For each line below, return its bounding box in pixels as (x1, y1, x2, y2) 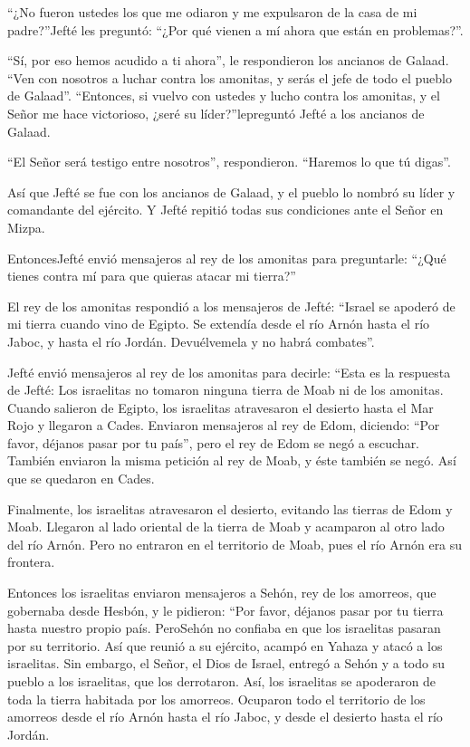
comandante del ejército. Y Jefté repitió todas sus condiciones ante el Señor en (7, 200, 444, 219)
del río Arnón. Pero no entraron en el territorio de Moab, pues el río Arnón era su (7, 534, 463, 553)
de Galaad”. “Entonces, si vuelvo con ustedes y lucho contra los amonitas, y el (7, 86, 440, 105)
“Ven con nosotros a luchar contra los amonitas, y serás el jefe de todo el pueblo (7, 68, 452, 87)
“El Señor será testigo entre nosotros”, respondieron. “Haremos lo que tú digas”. (7, 152, 451, 171)
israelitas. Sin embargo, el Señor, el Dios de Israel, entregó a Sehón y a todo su (7, 654, 445, 673)
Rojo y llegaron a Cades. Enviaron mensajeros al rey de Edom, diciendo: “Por (7, 416, 440, 435)
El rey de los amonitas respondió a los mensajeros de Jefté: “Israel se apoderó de (7, 296, 456, 315)
